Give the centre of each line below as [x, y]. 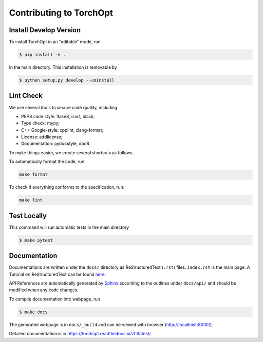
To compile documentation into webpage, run [55, 299]
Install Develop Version [45, 30]
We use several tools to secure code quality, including [63, 107]
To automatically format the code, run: [47, 161]
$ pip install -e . [42, 55]
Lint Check [26, 96]
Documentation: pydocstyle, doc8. [56, 143]
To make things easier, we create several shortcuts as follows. [71, 152]
